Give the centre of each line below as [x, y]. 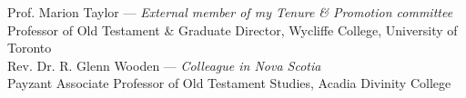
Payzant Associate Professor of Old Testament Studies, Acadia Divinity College [229, 83]
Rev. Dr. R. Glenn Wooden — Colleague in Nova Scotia [164, 65]
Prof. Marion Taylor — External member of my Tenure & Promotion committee [230, 12]
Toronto [30, 48]
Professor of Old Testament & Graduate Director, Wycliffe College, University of [233, 29]
